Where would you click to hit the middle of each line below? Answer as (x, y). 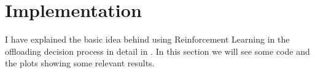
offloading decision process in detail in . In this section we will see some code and (157, 51)
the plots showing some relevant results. (80, 63)
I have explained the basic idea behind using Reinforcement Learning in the (147, 39)
